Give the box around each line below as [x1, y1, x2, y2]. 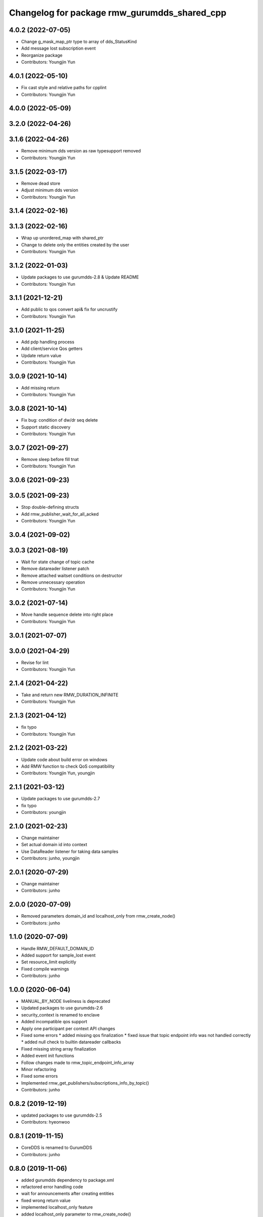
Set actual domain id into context [21, 842, 88, 848]
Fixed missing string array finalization [21, 1046, 96, 1051]
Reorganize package [21, 52, 63, 58]
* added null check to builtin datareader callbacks [21, 1039, 121, 1045]
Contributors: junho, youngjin [21, 855, 80, 861]
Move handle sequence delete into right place [21, 611, 113, 618]
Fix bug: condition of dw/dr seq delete [21, 417, 98, 423]
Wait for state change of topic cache [21, 559, 94, 565]
